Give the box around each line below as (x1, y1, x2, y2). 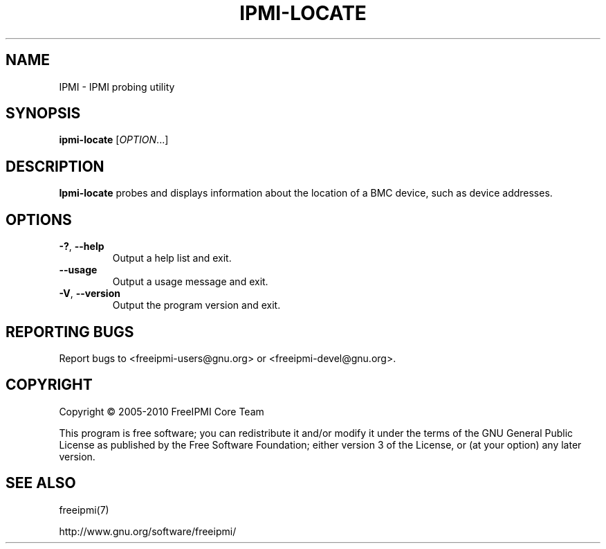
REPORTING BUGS (6, 323, 134, 341)
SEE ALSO (6, 474, 76, 492)
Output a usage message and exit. (112, 276, 268, 288)
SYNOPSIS (6, 105, 81, 123)
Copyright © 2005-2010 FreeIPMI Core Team (59, 405, 264, 417)
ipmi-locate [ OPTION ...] (59, 134, 169, 146)
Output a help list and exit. (112, 252, 232, 264)
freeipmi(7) (59, 503, 109, 516)
